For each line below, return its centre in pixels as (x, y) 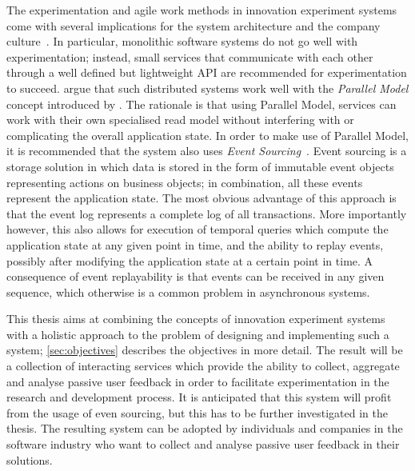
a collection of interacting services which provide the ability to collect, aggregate (203, 366)
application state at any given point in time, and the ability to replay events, (195, 244)
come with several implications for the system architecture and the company (194, 25)
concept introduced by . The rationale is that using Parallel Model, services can (202, 104)
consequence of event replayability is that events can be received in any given (196, 276)
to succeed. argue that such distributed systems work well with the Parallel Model (207, 88)
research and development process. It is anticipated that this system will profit (199, 397)
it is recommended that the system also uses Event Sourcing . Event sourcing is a (207, 151)
